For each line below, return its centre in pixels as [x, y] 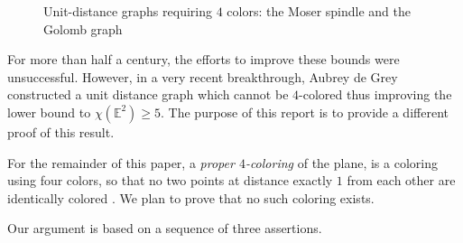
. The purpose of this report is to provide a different [305, 112]
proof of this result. [61, 131]
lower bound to [49, 112]
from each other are [401, 180]
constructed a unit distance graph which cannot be [148, 94]
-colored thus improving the [375, 94]
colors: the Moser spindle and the [319, 11]
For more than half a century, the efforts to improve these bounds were [204, 59]
